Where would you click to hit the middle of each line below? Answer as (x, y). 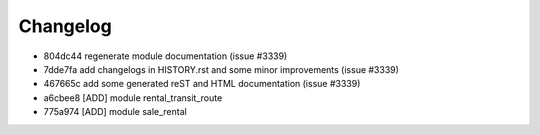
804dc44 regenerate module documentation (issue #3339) (165, 56)
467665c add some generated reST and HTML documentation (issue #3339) (202, 84)
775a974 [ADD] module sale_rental (115, 112)
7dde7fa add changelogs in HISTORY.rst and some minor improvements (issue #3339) (221, 69)
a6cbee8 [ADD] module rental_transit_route (133, 97)
